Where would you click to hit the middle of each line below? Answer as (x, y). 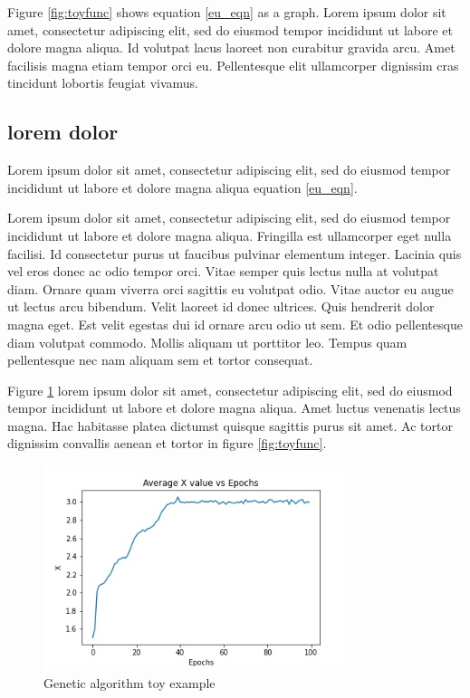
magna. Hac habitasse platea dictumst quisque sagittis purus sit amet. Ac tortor (230, 425)
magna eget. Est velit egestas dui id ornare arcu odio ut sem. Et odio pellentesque (235, 324)
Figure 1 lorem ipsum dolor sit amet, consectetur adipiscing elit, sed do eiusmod (230, 390)
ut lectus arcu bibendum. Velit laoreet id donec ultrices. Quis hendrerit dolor (221, 306)
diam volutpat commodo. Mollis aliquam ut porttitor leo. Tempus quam (207, 342)
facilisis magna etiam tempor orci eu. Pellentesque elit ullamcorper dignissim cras (233, 65)
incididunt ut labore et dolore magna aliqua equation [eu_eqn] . (182, 187)
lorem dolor (63, 132)
